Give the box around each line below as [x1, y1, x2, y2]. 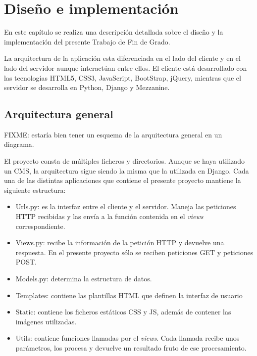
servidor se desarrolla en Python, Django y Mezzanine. [4, 82, 170, 92]
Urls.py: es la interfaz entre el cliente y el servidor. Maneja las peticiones [15, 201, 236, 212]
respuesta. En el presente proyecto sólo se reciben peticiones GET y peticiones [15, 247, 254, 257]
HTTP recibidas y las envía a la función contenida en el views [15, 211, 204, 222]
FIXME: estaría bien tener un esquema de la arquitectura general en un [4, 129, 222, 139]
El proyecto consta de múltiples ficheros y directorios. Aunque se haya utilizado [4, 156, 245, 166]
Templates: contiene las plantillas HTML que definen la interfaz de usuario [15, 290, 243, 300]
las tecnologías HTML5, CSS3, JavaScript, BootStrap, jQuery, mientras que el [4, 72, 241, 83]
